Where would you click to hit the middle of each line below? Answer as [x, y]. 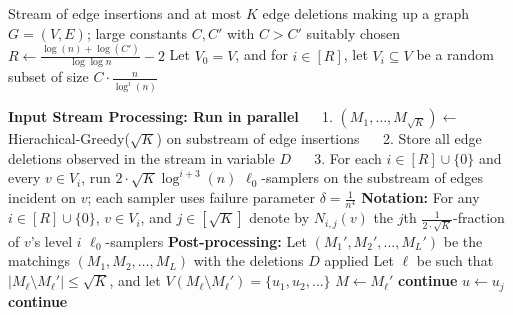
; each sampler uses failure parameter [201, 197]
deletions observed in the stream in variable [141, 157]
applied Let [359, 260]
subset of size [48, 76]
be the [463, 240]
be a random [455, 54]
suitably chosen [353, 32]
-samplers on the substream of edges [372, 177]
